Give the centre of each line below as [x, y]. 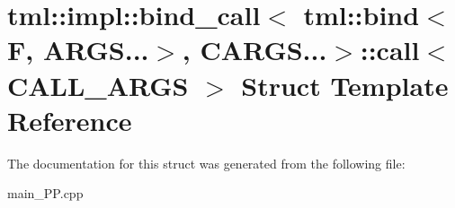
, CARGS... [254, 50]
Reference [70, 120]
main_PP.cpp [45, 193]
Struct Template [345, 85]
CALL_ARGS [98, 85]
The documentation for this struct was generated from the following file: [206, 163]
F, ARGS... [78, 50]
